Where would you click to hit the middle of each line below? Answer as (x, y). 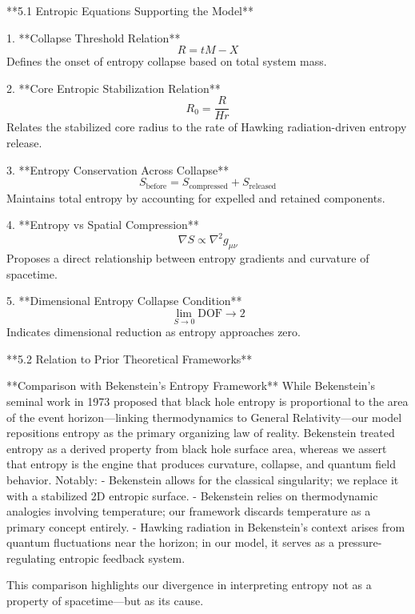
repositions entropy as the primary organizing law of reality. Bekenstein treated (201, 433)
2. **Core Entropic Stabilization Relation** (114, 88)
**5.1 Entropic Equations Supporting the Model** (130, 10)
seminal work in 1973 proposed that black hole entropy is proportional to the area (207, 401)
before (156, 186)
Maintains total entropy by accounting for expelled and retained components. (196, 197)
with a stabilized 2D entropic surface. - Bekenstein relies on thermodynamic (192, 495)
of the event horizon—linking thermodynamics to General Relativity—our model (204, 417)
